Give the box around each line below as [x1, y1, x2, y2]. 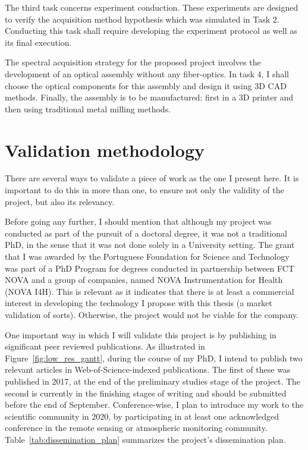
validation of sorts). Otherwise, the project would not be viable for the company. [5, 309, 298, 320]
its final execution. [5, 36, 72, 48]
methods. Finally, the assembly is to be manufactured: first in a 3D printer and [5, 91, 294, 103]
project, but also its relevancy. [5, 195, 115, 207]
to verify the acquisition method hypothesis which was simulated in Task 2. [5, 12, 279, 25]
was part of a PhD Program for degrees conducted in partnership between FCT [5, 262, 295, 274]
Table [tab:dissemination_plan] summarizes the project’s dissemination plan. [5, 433, 286, 445]
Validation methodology [5, 137, 205, 162]
